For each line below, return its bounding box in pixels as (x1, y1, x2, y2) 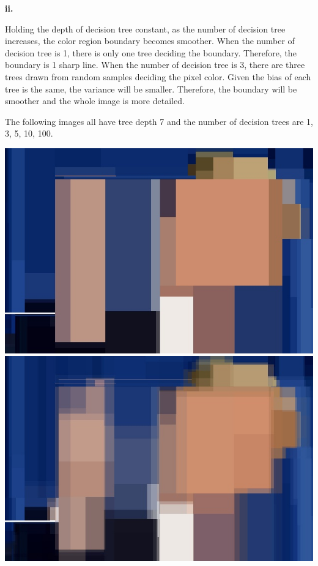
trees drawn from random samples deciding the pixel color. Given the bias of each (5, 70, 311, 83)
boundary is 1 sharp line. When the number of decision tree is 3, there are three (5, 58, 305, 71)
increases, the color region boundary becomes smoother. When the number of (5, 34, 295, 47)
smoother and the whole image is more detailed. (5, 94, 185, 107)
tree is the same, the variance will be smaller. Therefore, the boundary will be (5, 82, 297, 95)
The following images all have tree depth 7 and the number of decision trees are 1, (5, 115, 313, 127)
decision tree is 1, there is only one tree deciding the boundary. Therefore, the (5, 46, 297, 59)
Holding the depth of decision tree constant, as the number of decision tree (5, 22, 286, 35)
